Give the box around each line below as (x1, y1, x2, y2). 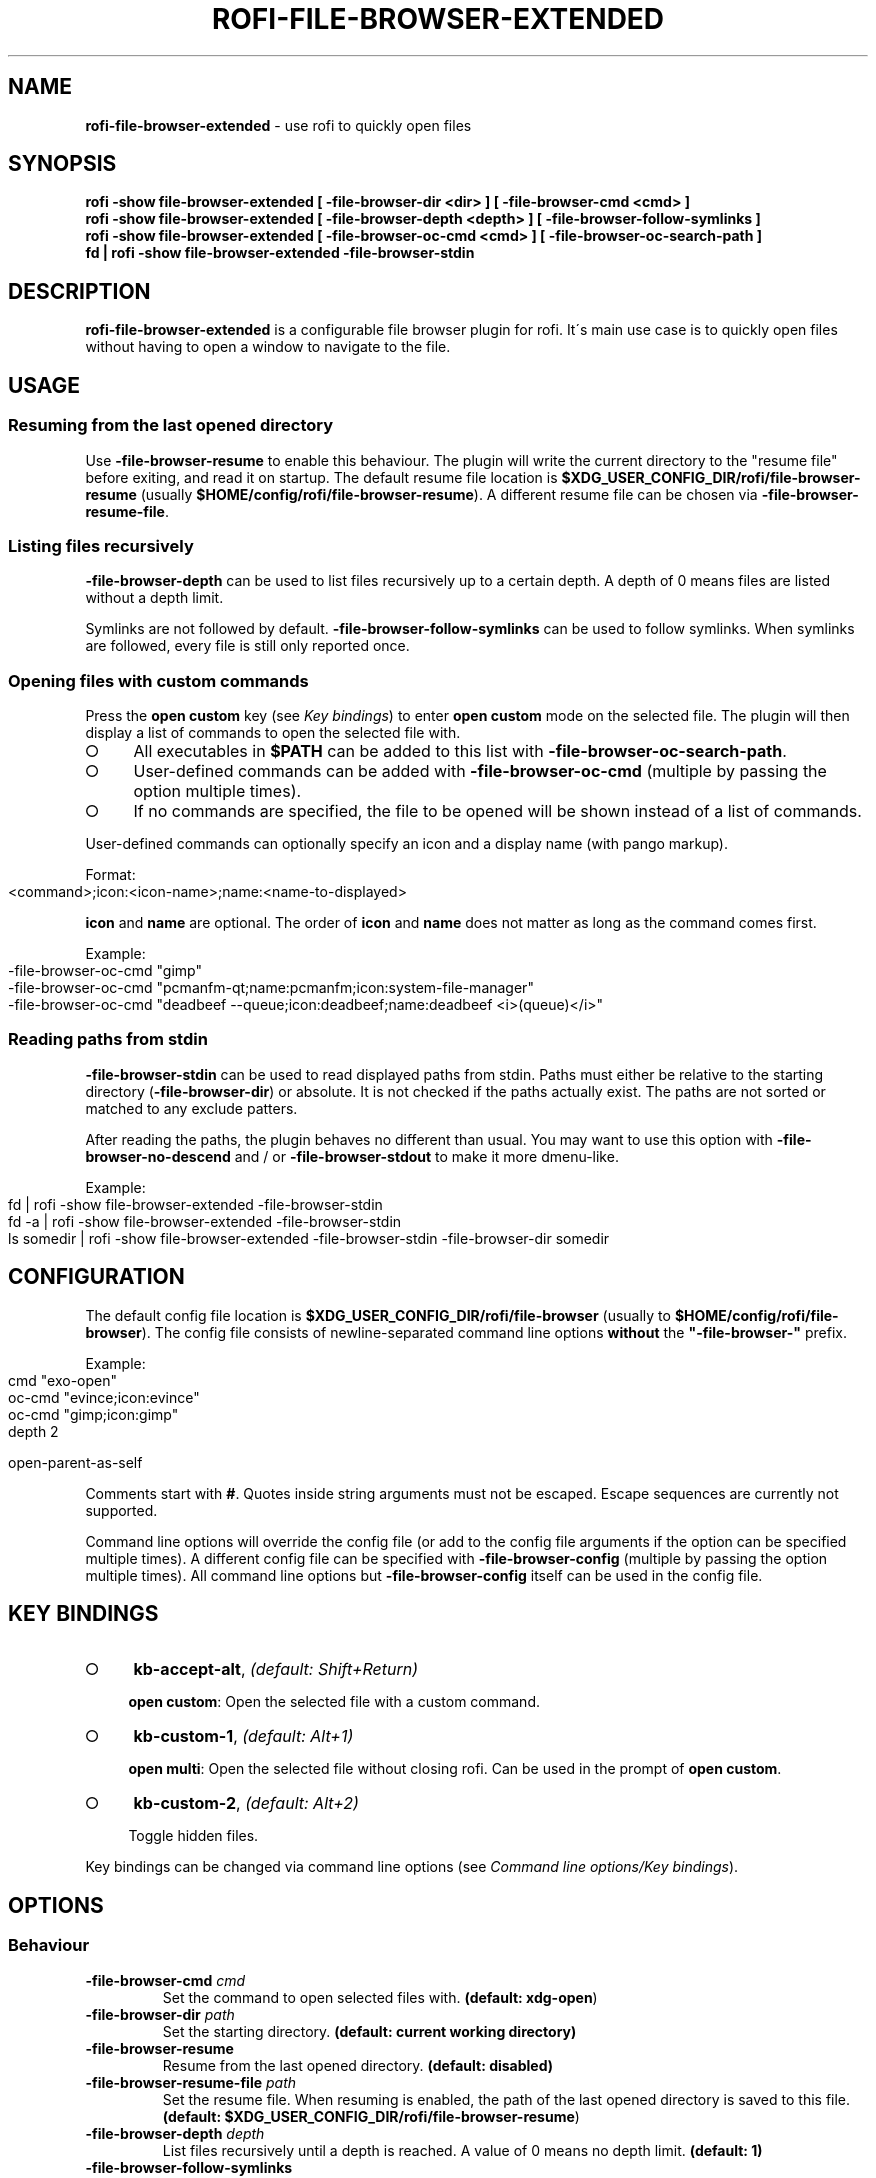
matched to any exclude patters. (85, 1099, 298, 1117)
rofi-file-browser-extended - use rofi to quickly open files (85, 116, 472, 134)
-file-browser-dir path (85, 2005, 235, 2023)
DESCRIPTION (8, 278, 151, 304)
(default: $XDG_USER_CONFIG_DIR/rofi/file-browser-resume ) (162, 2107, 580, 2125)
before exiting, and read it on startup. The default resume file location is (85, 468, 558, 486)
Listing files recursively (8, 535, 194, 556)
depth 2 (8, 1422, 59, 1440)
